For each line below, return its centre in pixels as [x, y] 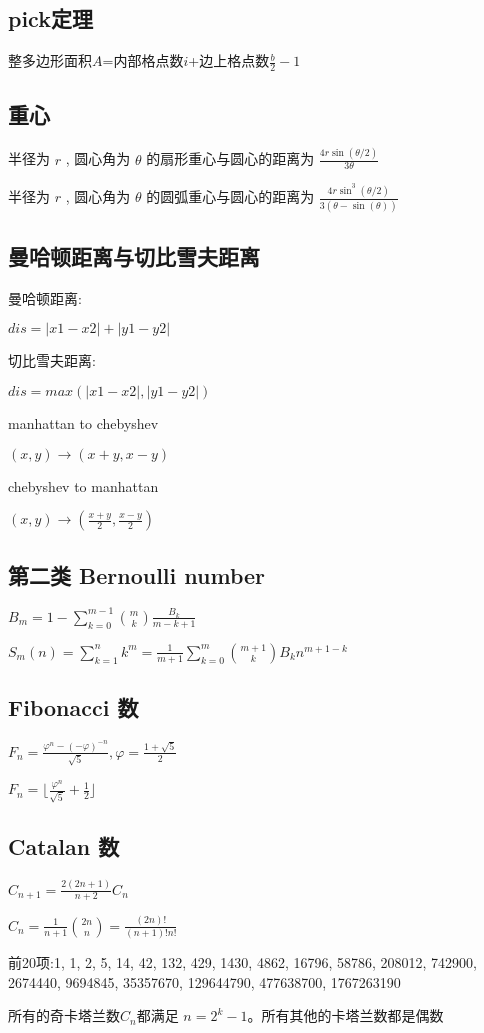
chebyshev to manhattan [83, 485]
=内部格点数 [143, 60]
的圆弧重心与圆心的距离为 [230, 196]
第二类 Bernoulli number [137, 574]
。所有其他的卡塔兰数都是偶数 [345, 1015]
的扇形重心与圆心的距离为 [230, 158]
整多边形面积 [50, 60]
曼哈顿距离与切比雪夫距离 [134, 256]
